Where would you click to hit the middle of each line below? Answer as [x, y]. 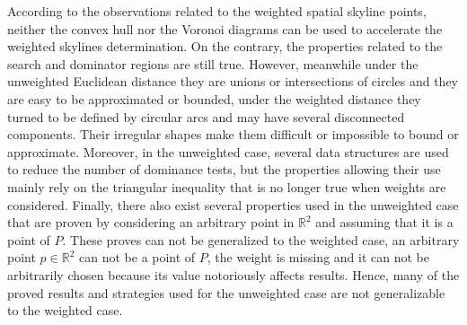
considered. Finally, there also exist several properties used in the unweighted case [233, 204]
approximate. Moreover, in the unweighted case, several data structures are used [228, 151]
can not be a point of [137, 257]
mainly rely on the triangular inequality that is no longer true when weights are [227, 186]
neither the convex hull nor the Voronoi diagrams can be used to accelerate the [225, 28]
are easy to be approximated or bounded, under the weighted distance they [214, 98]
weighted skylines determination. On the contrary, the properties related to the [225, 46]
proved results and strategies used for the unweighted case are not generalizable [226, 292]
